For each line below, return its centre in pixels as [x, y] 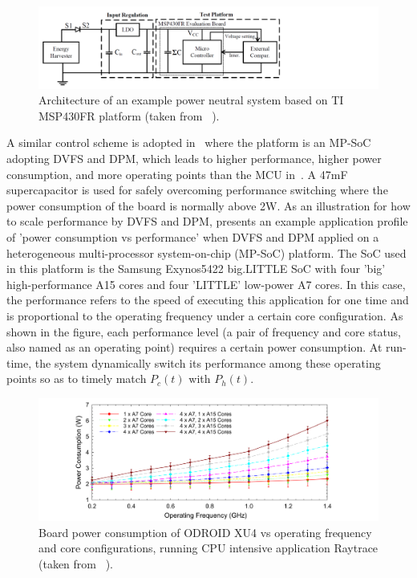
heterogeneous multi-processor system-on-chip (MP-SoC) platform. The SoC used [206, 252]
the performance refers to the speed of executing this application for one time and [208, 300]
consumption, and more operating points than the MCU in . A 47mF [177, 174]
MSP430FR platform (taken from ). [129, 115]
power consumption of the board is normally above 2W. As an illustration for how [208, 205]
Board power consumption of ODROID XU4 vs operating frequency [205, 532]
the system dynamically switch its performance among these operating [208, 362]
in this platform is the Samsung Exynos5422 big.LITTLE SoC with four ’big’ [196, 269]
